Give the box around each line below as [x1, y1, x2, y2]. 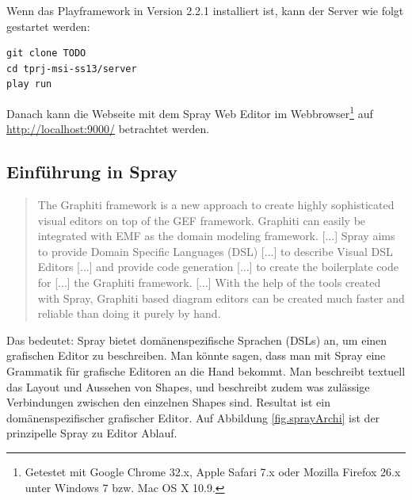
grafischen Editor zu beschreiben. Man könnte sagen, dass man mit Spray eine [6, 347, 386, 364]
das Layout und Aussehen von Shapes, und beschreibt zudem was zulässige [6, 378, 370, 395]
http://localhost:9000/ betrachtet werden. [6, 120, 210, 137]
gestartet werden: [6, 17, 90, 34]
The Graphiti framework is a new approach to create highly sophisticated [37, 197, 395, 213]
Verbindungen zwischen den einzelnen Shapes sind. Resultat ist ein [6, 394, 330, 410]
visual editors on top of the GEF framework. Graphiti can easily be [37, 212, 366, 228]
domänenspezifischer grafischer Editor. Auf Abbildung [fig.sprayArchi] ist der [6, 409, 380, 426]
